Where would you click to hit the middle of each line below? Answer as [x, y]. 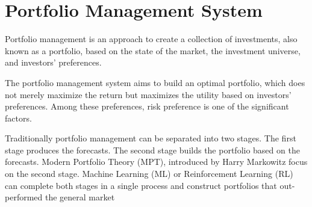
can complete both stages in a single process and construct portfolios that [141, 185]
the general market [80, 197]
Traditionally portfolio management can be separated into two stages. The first [151, 138]
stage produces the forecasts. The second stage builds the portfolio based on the [152, 150]
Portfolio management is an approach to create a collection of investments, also [151, 39]
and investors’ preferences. [53, 62]
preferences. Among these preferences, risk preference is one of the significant [147, 106]
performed [24, 197]
